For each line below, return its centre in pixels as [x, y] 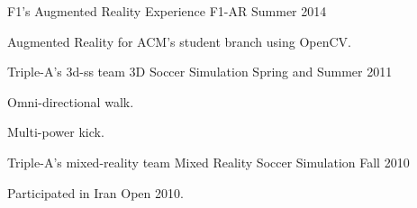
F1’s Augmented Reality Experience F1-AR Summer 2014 [167, 11]
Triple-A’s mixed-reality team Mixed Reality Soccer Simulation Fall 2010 [208, 162]
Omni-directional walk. [71, 101]
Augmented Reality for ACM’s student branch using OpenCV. [180, 41]
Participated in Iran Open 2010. [95, 192]
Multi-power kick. [56, 132]
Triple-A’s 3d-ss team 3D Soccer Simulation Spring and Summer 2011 [200, 72]
